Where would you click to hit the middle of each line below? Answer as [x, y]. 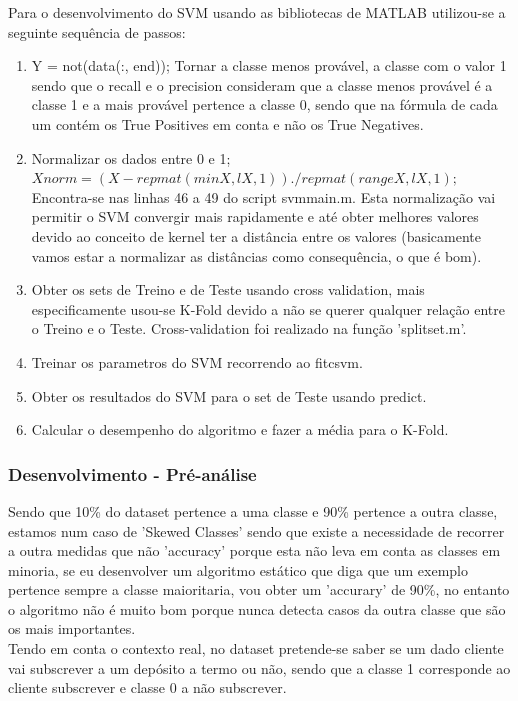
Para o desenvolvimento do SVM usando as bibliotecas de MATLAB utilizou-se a [257, 12]
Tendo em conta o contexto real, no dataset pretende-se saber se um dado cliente [256, 648]
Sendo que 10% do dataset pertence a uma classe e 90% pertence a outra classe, [253, 510]
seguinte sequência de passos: [97, 31]
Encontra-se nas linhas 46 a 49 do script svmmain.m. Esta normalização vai [263, 196]
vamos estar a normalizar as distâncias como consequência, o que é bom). [256, 255]
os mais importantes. [72, 628]
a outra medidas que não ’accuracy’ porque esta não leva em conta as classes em [254, 550]
